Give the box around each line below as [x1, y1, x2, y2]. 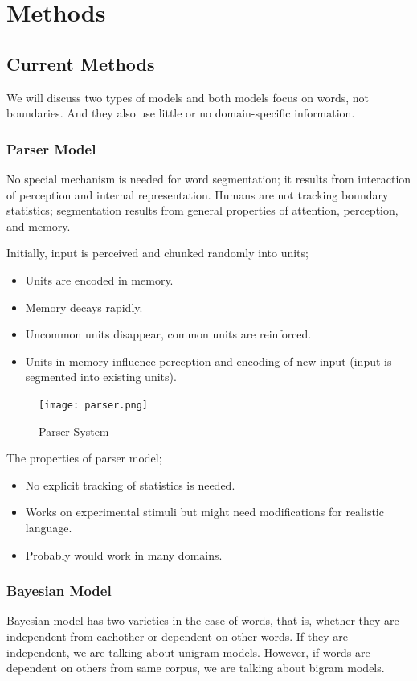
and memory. [6, 217, 71, 234]
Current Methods [6, 51, 155, 76]
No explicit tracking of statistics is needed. [25, 476, 235, 493]
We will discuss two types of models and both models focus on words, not [6, 88, 369, 105]
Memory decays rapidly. [25, 298, 143, 315]
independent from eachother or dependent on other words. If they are [6, 627, 348, 644]
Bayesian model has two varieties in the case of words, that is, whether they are [6, 612, 399, 629]
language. [25, 519, 72, 535]
